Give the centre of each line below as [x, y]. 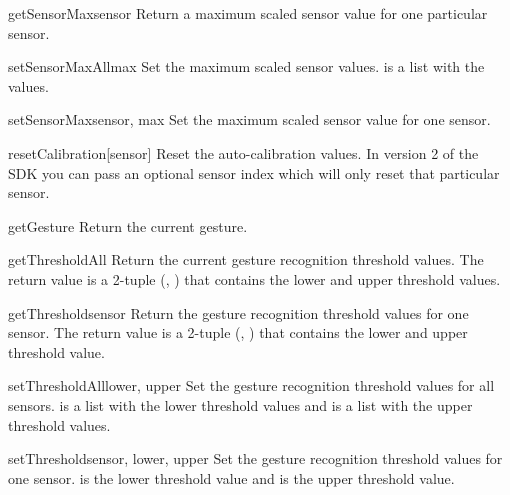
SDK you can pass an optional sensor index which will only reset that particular [254, 172]
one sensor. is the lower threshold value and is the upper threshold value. [231, 477]
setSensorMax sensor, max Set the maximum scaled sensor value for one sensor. [249, 119]
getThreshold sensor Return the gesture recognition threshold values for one [238, 312]
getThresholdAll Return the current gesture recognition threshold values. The [246, 259]
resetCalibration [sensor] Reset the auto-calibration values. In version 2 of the [243, 152]
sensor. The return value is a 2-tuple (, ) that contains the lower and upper [238, 332]
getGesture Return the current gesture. [128, 225]
